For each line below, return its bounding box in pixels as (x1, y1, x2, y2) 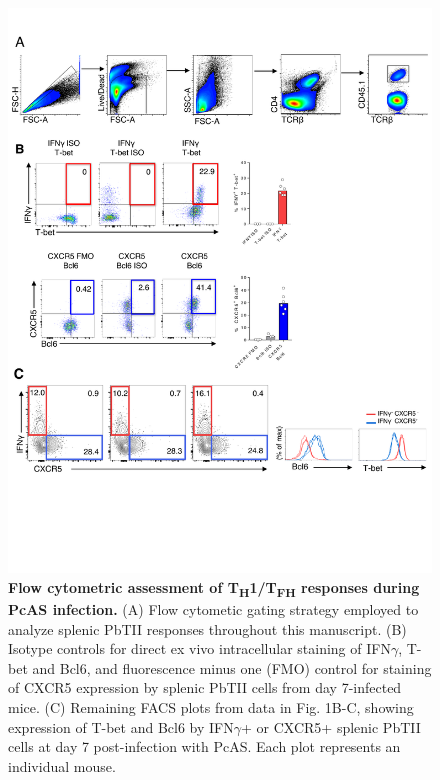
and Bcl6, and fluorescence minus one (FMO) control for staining (32, 657, 432, 678)
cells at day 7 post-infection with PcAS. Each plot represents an (8, 736, 401, 757)
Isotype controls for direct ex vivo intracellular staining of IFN (8, 638, 391, 659)
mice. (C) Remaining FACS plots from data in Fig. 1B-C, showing (8, 697, 414, 718)
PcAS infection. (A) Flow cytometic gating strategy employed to (8, 599, 419, 620)
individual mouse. (8, 755, 116, 776)
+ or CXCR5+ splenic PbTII (241, 716, 421, 737)
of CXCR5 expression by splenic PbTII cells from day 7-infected (8, 677, 402, 698)
